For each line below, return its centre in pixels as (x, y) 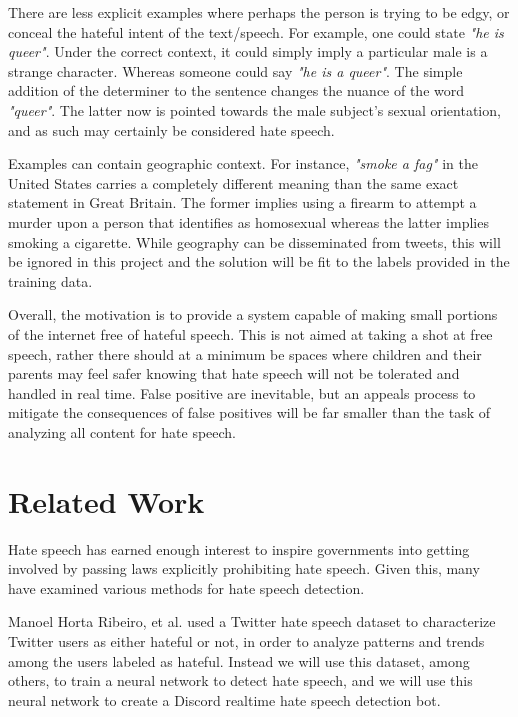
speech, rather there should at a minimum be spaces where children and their (245, 353)
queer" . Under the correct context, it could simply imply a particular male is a (248, 51)
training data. (50, 280)
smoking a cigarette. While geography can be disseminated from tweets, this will (254, 241)
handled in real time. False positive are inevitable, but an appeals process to (242, 392)
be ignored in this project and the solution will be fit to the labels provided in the (259, 261)
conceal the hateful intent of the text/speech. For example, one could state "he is (256, 31)
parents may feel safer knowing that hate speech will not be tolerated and (234, 373)
